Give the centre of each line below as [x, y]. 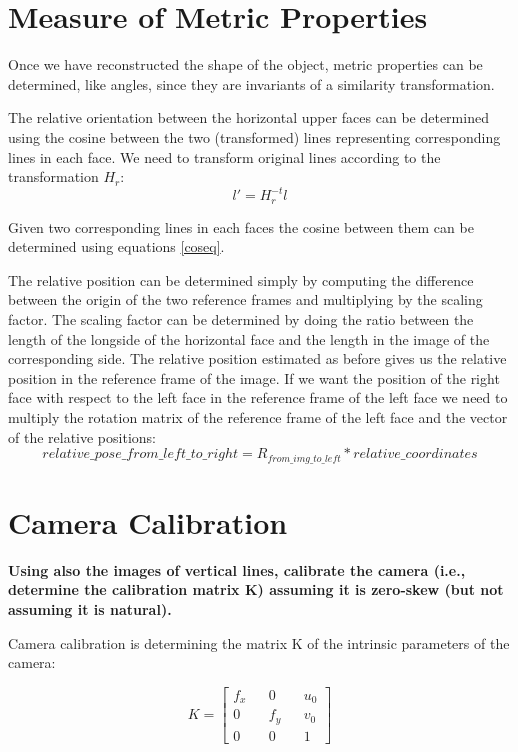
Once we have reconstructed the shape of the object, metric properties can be [245, 64]
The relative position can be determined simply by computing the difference [241, 279]
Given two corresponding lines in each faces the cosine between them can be [241, 226]
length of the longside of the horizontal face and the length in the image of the [249, 338]
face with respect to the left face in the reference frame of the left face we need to [258, 397]
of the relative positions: [82, 436]
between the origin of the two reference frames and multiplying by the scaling [245, 299]
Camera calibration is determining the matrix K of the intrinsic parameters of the [259, 642]
